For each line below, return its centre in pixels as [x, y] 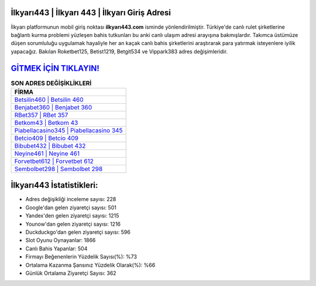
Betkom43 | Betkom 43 [46, 122]
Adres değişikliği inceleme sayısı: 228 [71, 199]
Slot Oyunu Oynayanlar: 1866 [61, 240]
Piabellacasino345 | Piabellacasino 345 [68, 130]
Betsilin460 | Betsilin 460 [49, 100]
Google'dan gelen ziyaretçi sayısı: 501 [71, 207]
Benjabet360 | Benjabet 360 [53, 107]
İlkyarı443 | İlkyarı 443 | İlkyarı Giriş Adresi [91, 13]
